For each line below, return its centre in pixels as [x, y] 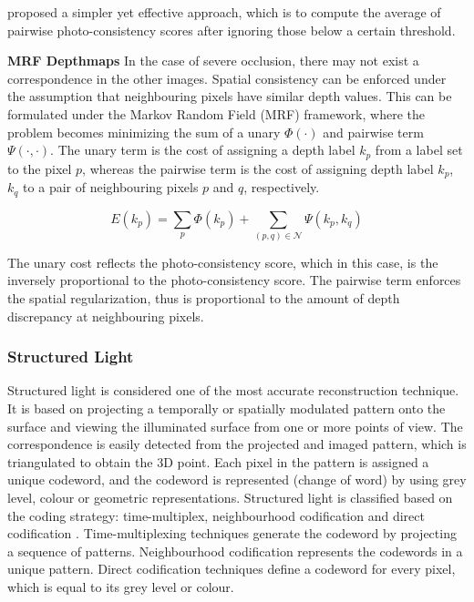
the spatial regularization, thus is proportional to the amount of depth [204, 298]
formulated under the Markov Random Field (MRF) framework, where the [216, 113]
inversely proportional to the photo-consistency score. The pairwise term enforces [234, 280]
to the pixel [40, 168]
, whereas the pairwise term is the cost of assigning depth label [258, 168]
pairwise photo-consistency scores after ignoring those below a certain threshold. [232, 30]
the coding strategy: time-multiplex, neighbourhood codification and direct [216, 515]
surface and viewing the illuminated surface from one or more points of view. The [235, 426]
